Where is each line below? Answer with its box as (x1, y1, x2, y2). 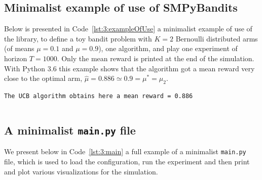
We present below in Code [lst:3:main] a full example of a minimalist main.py (4, 146, 246, 157)
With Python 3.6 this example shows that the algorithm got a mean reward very (4, 63, 255, 73)
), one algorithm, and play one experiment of (98, 43, 238, 54)
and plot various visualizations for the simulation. (4, 166, 158, 176)
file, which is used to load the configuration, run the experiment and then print (4, 156, 250, 166)
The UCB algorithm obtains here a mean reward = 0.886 (4, 92, 193, 100)
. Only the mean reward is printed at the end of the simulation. (57, 53, 254, 63)
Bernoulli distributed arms (175, 33, 258, 43)
